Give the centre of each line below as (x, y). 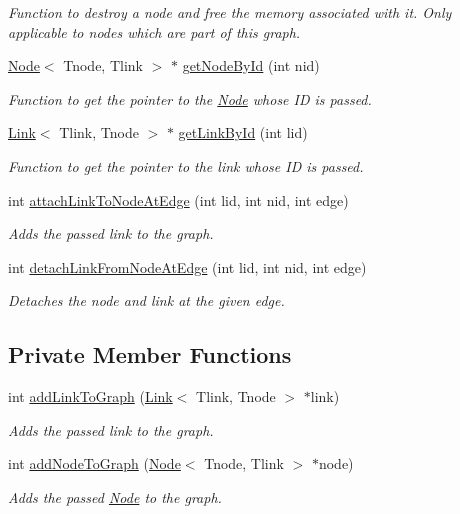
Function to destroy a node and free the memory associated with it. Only (230, 12)
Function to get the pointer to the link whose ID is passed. (186, 165)
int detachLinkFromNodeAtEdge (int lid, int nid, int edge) (187, 266)
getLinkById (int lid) (243, 132)
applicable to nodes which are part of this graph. (154, 31)
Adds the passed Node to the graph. (115, 496)
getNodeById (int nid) (251, 65)
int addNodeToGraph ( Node (94, 463)
